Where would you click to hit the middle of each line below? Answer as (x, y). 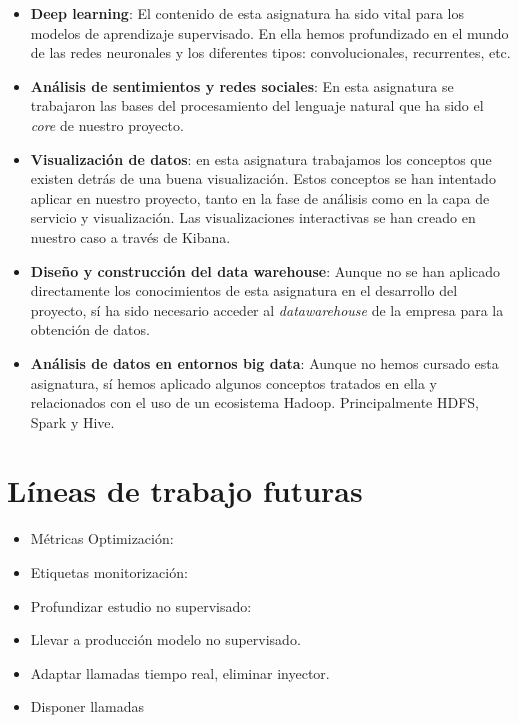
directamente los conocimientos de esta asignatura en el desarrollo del (244, 290)
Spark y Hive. (72, 421)
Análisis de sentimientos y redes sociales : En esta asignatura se (242, 85)
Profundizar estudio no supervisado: (141, 605)
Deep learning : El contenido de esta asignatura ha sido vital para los (247, 13)
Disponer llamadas (87, 706)
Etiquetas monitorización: (109, 572)
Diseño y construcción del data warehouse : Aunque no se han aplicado (265, 270)
